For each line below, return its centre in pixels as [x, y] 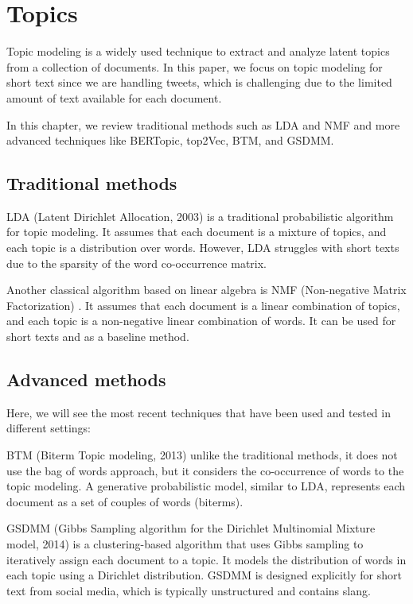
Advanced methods [86, 379]
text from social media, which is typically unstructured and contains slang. [189, 590]
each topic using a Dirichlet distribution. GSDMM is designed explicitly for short [204, 575]
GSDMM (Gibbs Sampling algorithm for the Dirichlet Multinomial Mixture [191, 528]
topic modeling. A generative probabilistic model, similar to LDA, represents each [206, 486]
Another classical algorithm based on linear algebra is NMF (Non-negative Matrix [206, 290]
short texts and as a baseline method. [98, 337]
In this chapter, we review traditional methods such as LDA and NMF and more [203, 124]
